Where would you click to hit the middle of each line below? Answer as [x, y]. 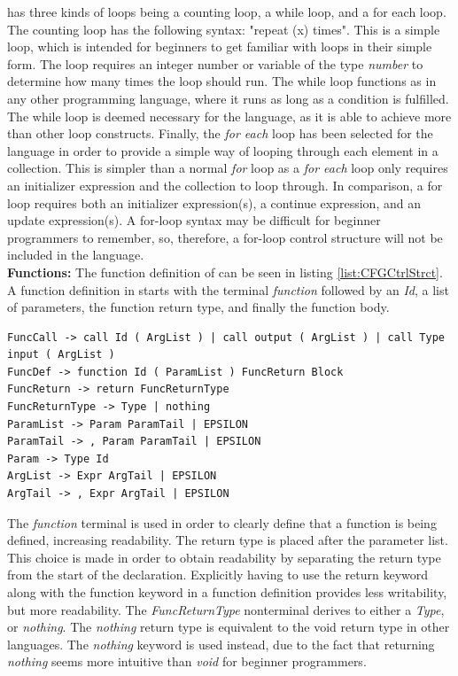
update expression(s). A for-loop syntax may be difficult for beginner [194, 220]
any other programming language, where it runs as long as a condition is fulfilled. [228, 98]
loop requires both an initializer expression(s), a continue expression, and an [214, 202]
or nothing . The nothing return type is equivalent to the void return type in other [229, 627]
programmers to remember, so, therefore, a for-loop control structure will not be [225, 237]
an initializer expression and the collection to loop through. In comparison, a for [225, 185]
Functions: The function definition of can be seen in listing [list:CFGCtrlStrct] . [225, 272]
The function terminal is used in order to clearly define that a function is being [222, 522]
